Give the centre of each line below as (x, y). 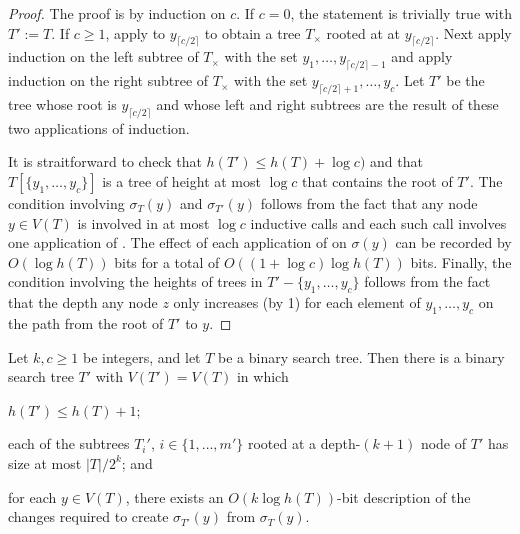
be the (465, 80)
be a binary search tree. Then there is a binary (361, 356)
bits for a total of (167, 261)
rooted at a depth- (304, 443)
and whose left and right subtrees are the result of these (327, 103)
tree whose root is (62, 103)
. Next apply (473, 32)
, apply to (135, 32)
